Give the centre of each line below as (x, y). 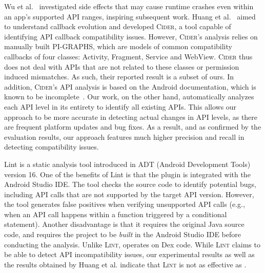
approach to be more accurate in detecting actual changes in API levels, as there (131, 117)
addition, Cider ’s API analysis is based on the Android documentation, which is (130, 86)
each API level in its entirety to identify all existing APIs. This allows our (120, 106)
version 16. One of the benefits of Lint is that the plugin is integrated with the (127, 174)
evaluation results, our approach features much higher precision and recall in (124, 136)
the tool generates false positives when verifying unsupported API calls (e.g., (125, 204)
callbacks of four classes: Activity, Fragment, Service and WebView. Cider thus (128, 56)
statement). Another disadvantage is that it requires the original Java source (124, 224)
